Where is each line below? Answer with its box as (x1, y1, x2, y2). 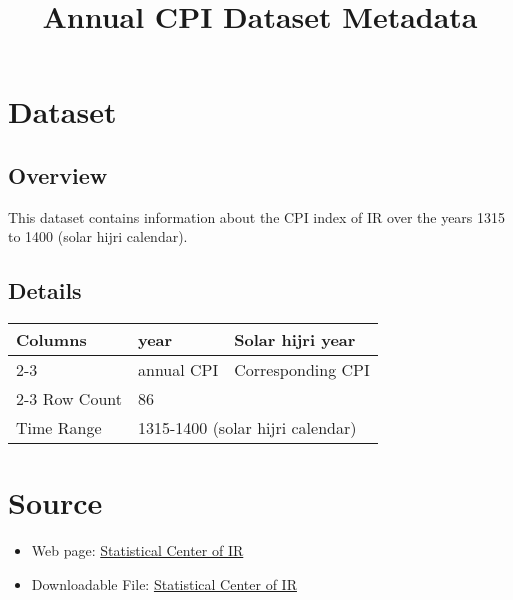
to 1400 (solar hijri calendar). (8, 226, 188, 247)
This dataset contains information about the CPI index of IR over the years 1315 (8, 206, 506, 227)
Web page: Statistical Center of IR (31, 540, 244, 561)
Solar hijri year (234, 328, 356, 352)
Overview (8, 159, 108, 190)
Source (8, 482, 103, 523)
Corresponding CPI (234, 358, 370, 382)
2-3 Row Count (16, 387, 122, 411)
